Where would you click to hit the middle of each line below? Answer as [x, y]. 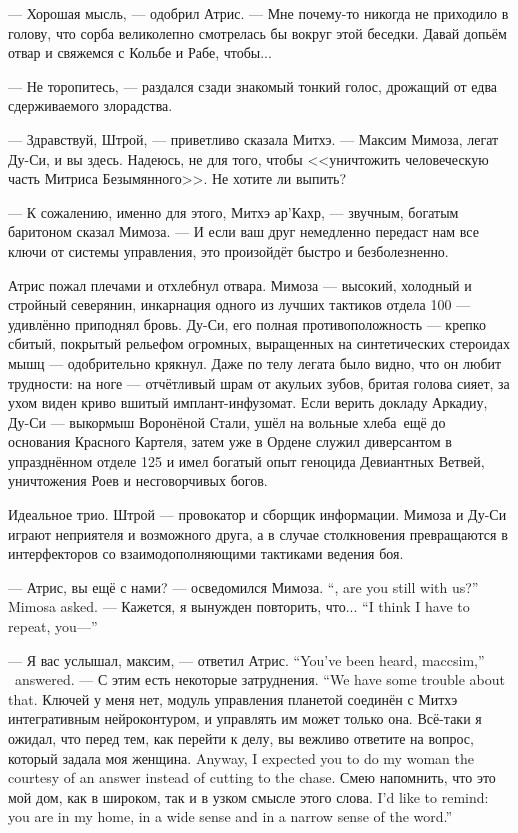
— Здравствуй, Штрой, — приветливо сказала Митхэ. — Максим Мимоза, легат [253, 138]
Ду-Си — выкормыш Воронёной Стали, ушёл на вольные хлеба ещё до [227, 421]
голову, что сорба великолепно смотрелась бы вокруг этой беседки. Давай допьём [257, 32]
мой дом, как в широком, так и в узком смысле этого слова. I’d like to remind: [248, 796]
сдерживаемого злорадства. [90, 105]
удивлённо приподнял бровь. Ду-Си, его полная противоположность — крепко [247, 323]
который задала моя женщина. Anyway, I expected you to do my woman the [241, 757]
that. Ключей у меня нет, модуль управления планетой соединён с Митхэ [233, 698]
